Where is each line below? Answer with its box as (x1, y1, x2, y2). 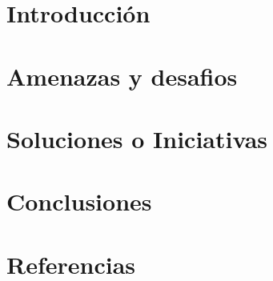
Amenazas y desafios (6, 59, 238, 92)
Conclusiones (6, 185, 152, 218)
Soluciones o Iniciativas (6, 122, 268, 155)
